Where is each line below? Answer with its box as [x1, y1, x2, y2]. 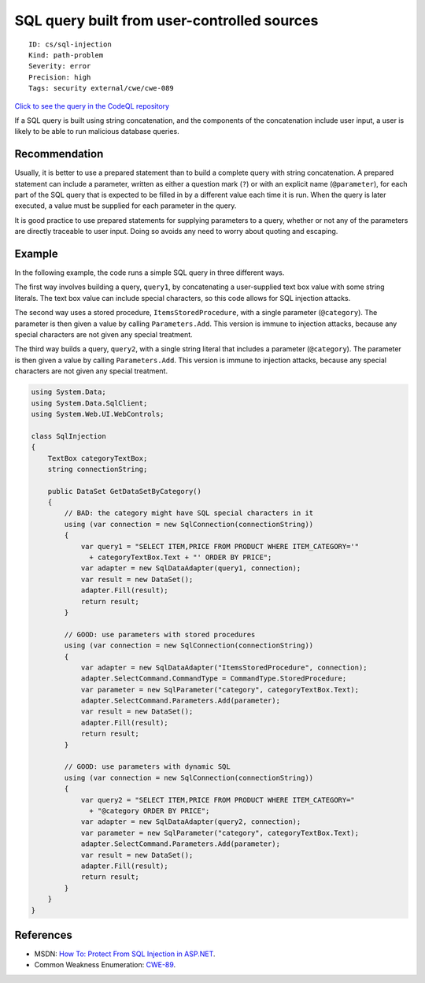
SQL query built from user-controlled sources [14, 12, 319, 29]
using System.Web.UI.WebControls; [31, 410, 164, 418]
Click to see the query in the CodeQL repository [14, 101, 169, 110]
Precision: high [28, 72, 91, 82]
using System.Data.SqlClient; [31, 399, 148, 407]
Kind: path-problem [28, 50, 104, 59]
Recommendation [14, 147, 104, 161]
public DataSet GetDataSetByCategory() [47, 487, 202, 495]
